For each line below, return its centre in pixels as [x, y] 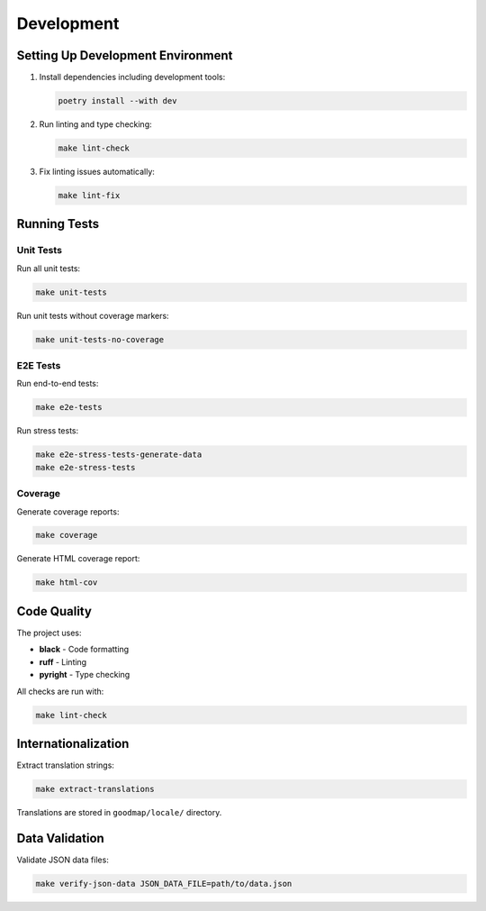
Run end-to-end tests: [58, 384]
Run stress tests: [48, 431]
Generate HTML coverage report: [78, 559]
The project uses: [49, 633]
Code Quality [54, 611]
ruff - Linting [63, 661]
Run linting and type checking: [95, 124]
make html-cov [67, 583]
